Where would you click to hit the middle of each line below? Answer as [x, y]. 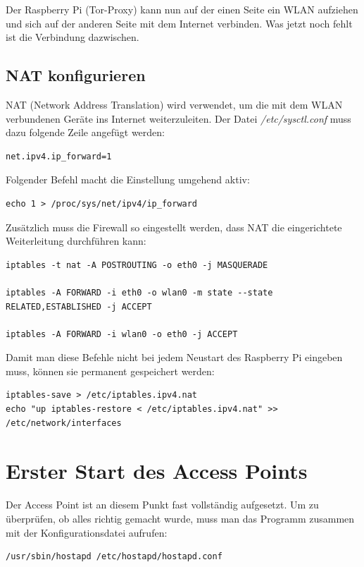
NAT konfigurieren [76, 75]
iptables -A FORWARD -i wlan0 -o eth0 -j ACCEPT [122, 334]
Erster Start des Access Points [157, 471]
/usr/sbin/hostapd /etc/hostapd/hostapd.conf [114, 557]
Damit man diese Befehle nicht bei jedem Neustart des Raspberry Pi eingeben [174, 357]
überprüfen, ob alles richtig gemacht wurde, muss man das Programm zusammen [180, 518]
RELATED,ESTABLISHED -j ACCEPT [79, 306]
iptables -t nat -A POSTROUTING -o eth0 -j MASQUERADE [137, 265]
